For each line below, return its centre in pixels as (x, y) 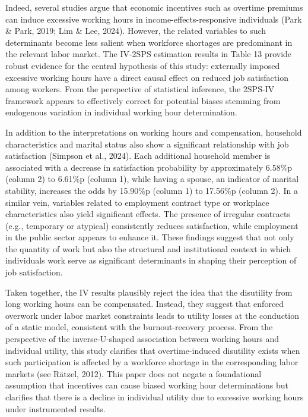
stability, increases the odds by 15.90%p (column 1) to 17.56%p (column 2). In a (152, 190)
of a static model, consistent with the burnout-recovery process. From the (139, 327)
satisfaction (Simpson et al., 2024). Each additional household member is (138, 156)
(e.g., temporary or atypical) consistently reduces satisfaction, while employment (152, 225)
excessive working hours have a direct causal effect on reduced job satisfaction (147, 77)
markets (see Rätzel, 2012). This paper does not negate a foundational (134, 373)
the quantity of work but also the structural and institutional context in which (148, 248)
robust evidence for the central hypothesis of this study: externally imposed (143, 65)
